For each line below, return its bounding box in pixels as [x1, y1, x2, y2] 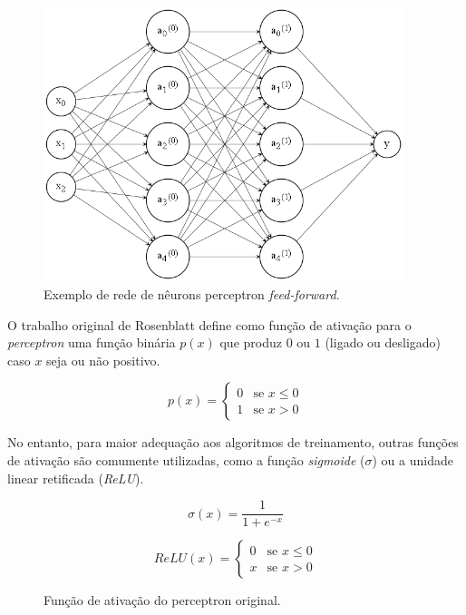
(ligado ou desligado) [325, 333, 442, 352]
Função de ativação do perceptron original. [44, 591, 281, 610]
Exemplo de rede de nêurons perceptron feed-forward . [44, 284, 340, 303]
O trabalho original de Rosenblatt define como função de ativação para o [7, 315, 412, 334]
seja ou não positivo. [46, 350, 160, 369]
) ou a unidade [372, 450, 453, 469]
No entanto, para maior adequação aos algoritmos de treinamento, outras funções [7, 433, 459, 452]
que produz [219, 333, 282, 352]
